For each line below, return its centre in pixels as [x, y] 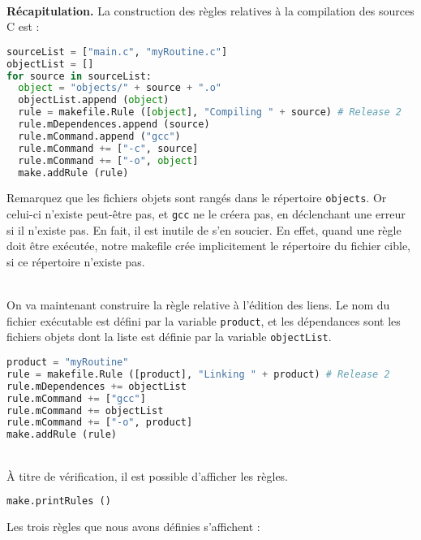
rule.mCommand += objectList [85, 410]
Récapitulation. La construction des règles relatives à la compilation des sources [210, 10]
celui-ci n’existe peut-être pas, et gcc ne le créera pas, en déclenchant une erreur [206, 214]
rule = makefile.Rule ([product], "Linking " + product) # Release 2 [198, 374]
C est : [23, 26]
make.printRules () [59, 501]
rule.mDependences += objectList [97, 386]
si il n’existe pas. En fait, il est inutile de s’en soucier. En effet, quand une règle [204, 229]
